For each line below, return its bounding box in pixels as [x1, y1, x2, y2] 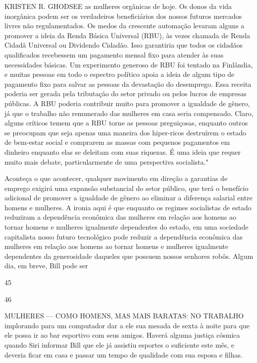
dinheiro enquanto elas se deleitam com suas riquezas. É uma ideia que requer [4, 146, 241, 157]
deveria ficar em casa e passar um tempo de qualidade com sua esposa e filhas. [4, 349, 243, 360]
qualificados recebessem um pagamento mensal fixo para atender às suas [4, 49, 224, 60]
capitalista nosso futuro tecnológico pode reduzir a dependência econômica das [4, 231, 243, 242]
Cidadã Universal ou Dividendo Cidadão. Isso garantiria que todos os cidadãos [4, 40, 243, 50]
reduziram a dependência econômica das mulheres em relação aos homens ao [4, 212, 236, 222]
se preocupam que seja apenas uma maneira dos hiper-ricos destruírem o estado [4, 127, 247, 137]
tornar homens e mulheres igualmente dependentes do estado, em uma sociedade [4, 222, 249, 232]
